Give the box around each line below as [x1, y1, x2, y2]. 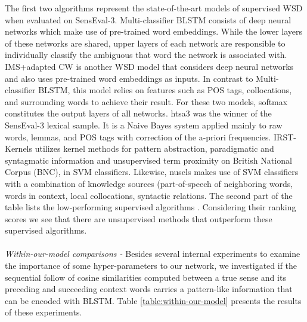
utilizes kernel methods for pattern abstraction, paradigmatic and [35, 142, 274, 155]
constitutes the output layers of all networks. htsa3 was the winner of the [5, 107, 272, 119]
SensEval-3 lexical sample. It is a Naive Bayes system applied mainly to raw [5, 118, 283, 131]
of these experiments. [5, 306, 82, 318]
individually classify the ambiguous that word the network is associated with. [5, 48, 287, 61]
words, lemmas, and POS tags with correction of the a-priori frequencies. [5, 130, 271, 143]
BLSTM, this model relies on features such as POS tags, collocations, [38, 84, 292, 96]
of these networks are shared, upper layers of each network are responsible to [5, 36, 286, 49]
